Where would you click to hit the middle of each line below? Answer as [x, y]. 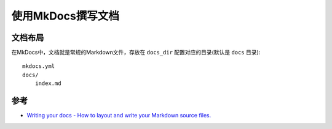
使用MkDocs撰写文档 [65, 16]
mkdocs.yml [39, 66]
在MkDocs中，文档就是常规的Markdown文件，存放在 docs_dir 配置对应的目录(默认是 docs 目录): [136, 53]
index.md [48, 83]
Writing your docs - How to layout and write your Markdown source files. [119, 116]
